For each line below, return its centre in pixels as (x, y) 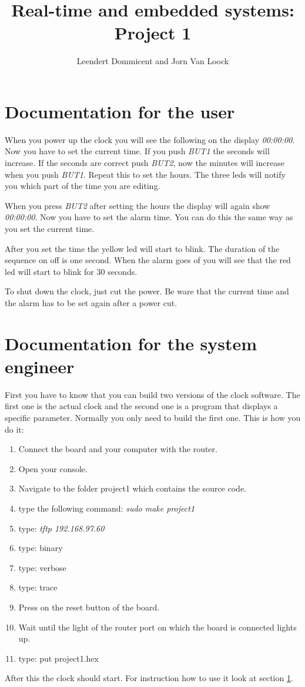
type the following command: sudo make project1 (107, 508)
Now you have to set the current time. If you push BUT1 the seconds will (137, 151)
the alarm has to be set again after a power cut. (91, 302)
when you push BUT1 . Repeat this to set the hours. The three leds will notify (145, 174)
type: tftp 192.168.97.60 (61, 528)
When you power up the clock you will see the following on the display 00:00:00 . (150, 139)
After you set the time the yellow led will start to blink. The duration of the (142, 248)
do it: (14, 429)
